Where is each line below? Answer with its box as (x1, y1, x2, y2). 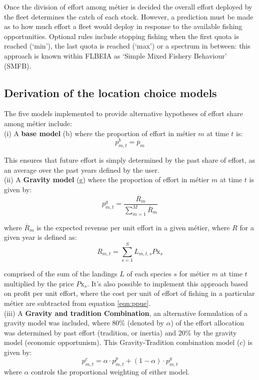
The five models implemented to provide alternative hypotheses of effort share (4, 108, 243, 119)
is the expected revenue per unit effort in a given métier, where (36, 222, 230, 232)
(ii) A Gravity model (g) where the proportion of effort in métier (4, 174, 209, 185)
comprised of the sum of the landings (4, 268, 117, 279)
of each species (126, 268, 171, 279)
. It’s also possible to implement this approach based (87, 278, 248, 288)
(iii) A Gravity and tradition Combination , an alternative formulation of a (4, 307, 248, 318)
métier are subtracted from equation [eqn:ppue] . (4, 297, 151, 308)
